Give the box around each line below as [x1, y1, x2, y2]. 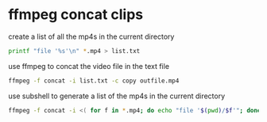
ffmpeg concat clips [8, 6, 144, 24]
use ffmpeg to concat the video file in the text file [8, 61, 169, 71]
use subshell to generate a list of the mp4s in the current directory [8, 91, 226, 101]
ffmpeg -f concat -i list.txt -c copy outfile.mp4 [8, 77, 180, 85]
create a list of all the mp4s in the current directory [8, 32, 175, 41]
